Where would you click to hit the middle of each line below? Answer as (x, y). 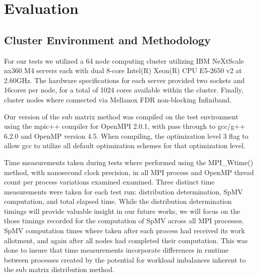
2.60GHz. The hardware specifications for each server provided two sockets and (125, 80)
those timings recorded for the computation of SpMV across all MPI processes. (124, 221)
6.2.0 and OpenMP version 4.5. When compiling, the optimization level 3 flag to (126, 136)
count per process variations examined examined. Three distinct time (109, 182)
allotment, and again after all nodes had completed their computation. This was (126, 240)
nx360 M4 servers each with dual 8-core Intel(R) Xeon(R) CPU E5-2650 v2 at (123, 70)
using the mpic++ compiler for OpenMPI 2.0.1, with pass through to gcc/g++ (125, 126)
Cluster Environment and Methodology (107, 40)
